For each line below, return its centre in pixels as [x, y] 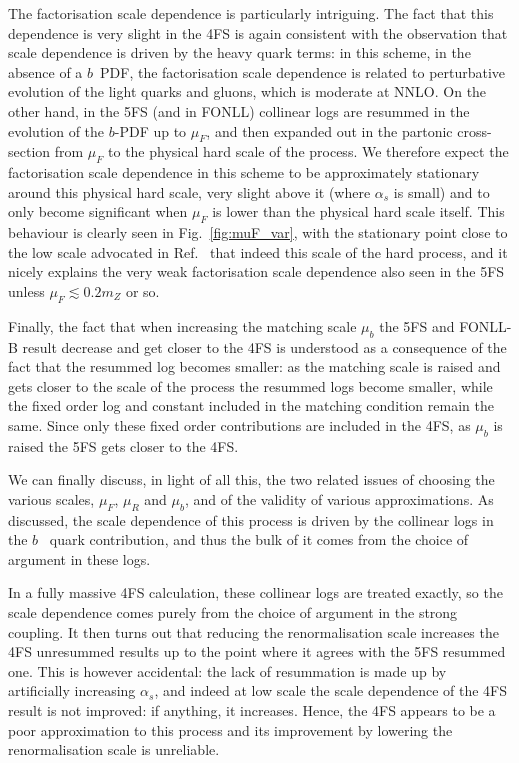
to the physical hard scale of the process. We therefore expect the [308, 151]
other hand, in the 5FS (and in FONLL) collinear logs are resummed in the [239, 110]
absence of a [45, 71]
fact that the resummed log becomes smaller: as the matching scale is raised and [254, 366]
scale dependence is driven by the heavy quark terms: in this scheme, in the [239, 52]
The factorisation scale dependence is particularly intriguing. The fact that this [251, 13]
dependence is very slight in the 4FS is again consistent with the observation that [258, 32]
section [29, 151]
